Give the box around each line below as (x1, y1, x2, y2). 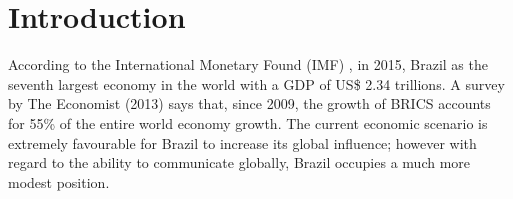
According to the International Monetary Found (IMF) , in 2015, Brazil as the (8, 54, 488, 75)
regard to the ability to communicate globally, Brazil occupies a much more (8, 152, 471, 173)
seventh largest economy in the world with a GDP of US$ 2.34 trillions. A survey (8, 73, 505, 94)
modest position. (8, 171, 110, 192)
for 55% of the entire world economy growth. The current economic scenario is (8, 112, 488, 133)
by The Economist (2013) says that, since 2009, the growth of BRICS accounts (8, 93, 491, 114)
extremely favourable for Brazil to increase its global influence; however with (8, 132, 477, 153)
